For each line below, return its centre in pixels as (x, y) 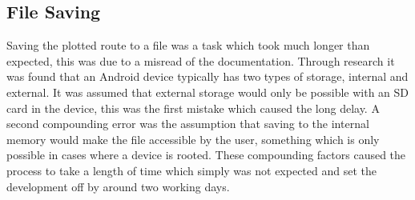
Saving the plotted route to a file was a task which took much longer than (188, 45)
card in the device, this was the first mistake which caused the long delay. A (193, 108)
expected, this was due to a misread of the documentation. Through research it (201, 60)
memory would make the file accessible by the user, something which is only (193, 139)
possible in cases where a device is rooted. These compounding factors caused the (206, 155)
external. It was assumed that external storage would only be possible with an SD (208, 92)
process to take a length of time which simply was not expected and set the (191, 170)
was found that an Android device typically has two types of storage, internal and (207, 76)
